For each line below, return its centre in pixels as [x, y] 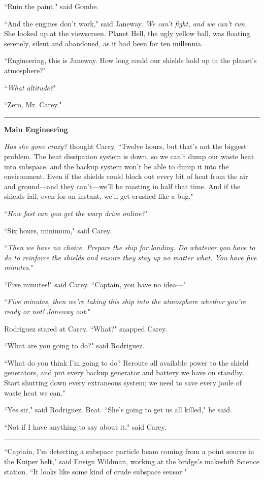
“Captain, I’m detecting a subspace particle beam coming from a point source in [129, 451]
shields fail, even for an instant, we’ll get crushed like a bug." [99, 196]
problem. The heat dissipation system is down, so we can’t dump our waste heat [129, 156]
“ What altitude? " [30, 87]
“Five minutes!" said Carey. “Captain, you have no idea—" [95, 284]
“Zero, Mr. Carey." [33, 104]
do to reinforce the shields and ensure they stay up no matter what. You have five [130, 257]
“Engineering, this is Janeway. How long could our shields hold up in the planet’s [130, 60]
